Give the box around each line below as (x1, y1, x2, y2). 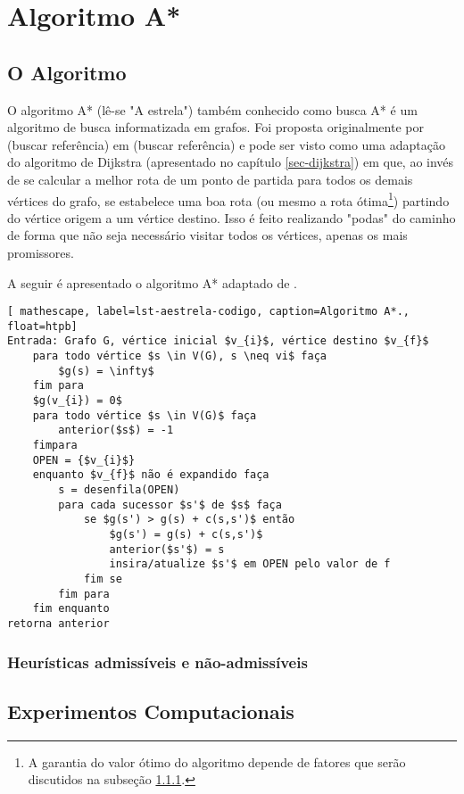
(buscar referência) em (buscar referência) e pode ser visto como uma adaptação (7, 135, 445, 153)
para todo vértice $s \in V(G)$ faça (32, 409, 257, 422)
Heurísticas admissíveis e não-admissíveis (7, 650, 308, 673)
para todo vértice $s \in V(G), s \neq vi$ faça (32, 350, 327, 363)
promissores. (7, 243, 74, 261)
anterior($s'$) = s (109, 542, 225, 556)
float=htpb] (7, 319, 78, 333)
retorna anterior (7, 616, 110, 630)
